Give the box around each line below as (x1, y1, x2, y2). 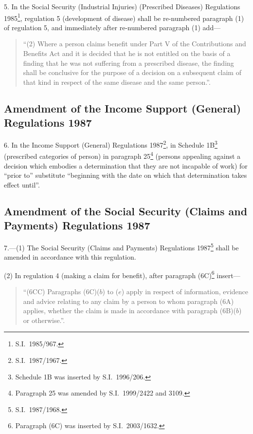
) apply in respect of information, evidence (121, 286, 249, 296)
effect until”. (4, 179, 40, 189)
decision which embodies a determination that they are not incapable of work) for (4, 160, 248, 170)
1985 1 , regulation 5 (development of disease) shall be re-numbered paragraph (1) (4, 11, 244, 23)
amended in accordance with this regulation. (4, 252, 136, 262)
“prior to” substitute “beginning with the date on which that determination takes (4, 170, 247, 180)
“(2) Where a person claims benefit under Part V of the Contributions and (23, 38, 246, 49)
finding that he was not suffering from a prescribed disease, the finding (23, 57, 234, 68)
